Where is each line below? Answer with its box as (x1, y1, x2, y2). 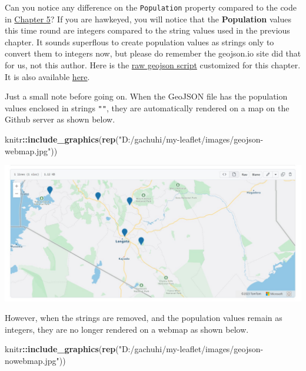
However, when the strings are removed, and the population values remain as (5, 312, 282, 324)
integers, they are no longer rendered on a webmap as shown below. (5, 323, 249, 335)
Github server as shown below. (5, 113, 115, 125)
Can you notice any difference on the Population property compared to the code (5, 1, 297, 13)
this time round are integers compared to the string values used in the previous (5, 24, 290, 37)
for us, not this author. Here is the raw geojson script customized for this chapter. (5, 59, 301, 71)
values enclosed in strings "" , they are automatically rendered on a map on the (5, 101, 290, 114)
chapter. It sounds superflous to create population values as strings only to (5, 35, 274, 48)
